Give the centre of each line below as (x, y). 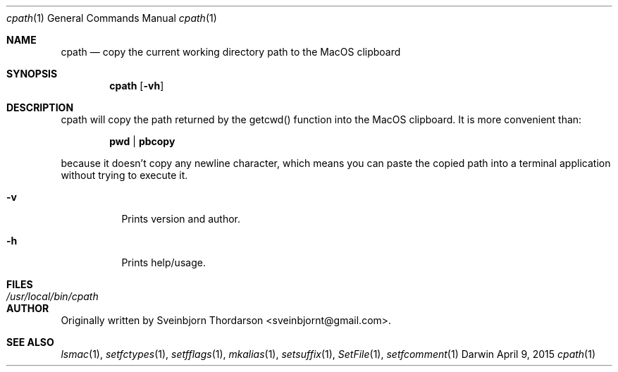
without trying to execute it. (124, 175)
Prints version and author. (181, 219)
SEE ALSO (30, 342)
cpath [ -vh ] (137, 86)
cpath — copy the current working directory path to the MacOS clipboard (231, 52)
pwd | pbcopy (142, 141)
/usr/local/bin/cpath (52, 296)
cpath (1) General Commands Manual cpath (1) (112, 18)
